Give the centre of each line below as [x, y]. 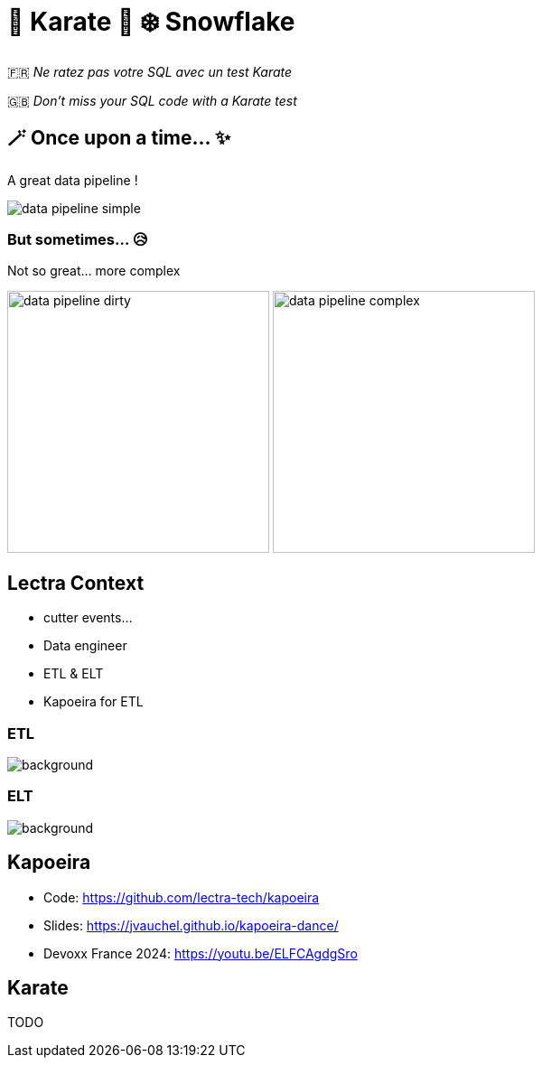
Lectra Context [76, 583]
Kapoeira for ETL [93, 702]
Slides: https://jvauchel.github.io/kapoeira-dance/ [191, 925]
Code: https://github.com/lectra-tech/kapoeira [182, 897]
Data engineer [85, 646]
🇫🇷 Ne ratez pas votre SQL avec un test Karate [150, 71]
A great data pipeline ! [73, 180]
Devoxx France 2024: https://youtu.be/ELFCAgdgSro [201, 953]
